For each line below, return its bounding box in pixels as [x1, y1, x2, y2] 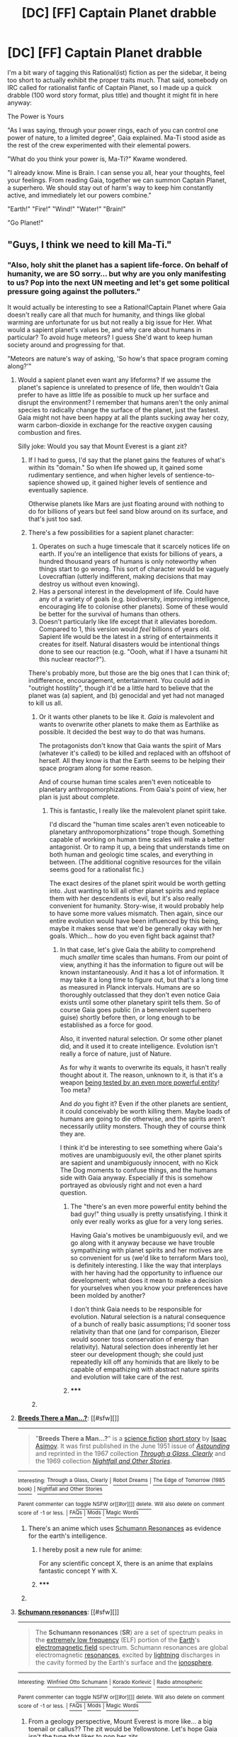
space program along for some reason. [38, 764, 153, 772]
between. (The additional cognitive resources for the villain [49, 857, 222, 866]
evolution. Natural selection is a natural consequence [70, 1312, 225, 1320]
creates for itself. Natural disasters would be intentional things [38, 640, 220, 648]
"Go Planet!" [7, 218, 44, 227]
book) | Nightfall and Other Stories [17, 1486, 103, 1493]
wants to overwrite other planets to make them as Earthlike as [38, 720, 220, 728]
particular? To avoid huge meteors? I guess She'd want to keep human [7, 333, 213, 341]
